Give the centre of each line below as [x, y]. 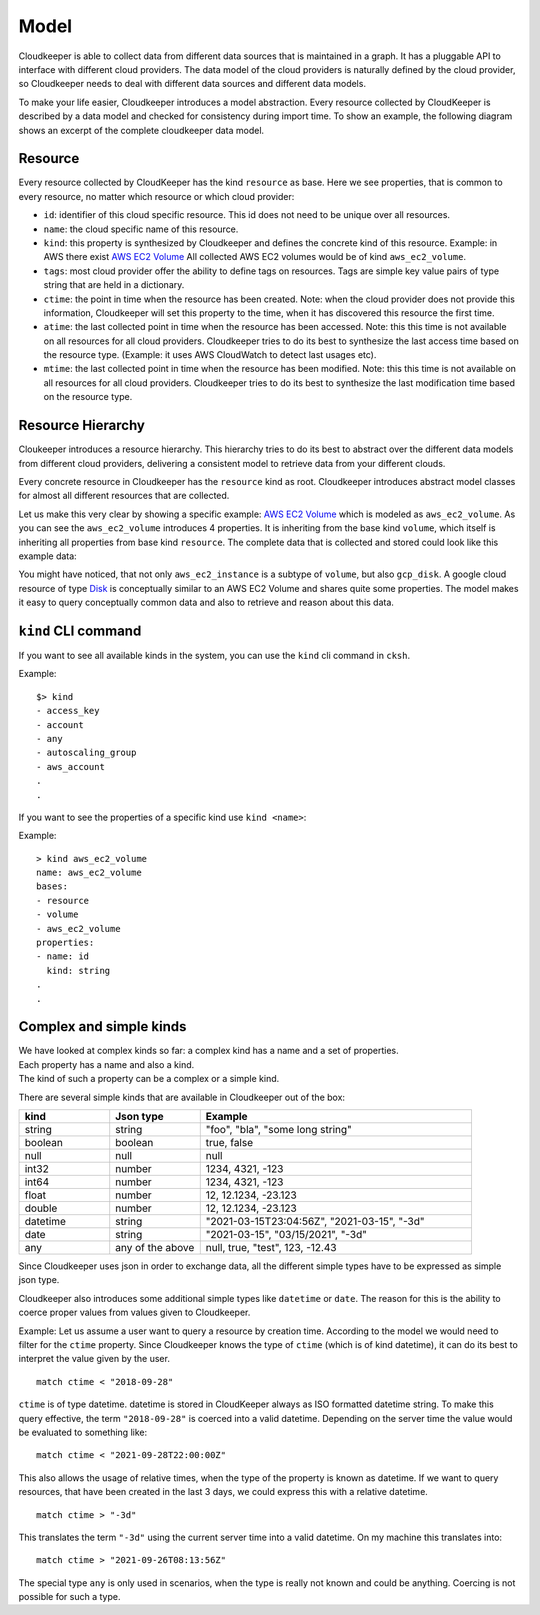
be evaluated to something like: [83, 1432]
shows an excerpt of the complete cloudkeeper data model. [141, 130]
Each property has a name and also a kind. [106, 1064]
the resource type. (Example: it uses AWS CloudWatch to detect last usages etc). [210, 355]
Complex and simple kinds [102, 1026]
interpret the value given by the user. [94, 1359]
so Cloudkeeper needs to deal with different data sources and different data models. [192, 84]
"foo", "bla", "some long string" [278, 1130]
